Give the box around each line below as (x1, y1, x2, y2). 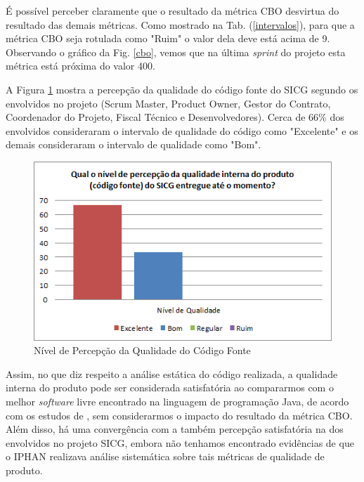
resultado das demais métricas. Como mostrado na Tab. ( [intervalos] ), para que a (6, 17, 355, 32)
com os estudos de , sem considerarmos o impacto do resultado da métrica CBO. (6, 408, 353, 422)
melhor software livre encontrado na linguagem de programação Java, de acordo (6, 394, 349, 409)
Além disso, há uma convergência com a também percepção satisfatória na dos (6, 422, 344, 436)
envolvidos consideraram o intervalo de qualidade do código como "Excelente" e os (6, 123, 358, 138)
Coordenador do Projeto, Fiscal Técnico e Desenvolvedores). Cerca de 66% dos (6, 110, 344, 124)
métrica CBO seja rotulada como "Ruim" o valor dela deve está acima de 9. (6, 31, 330, 46)
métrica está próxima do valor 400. (6, 58, 155, 73)
